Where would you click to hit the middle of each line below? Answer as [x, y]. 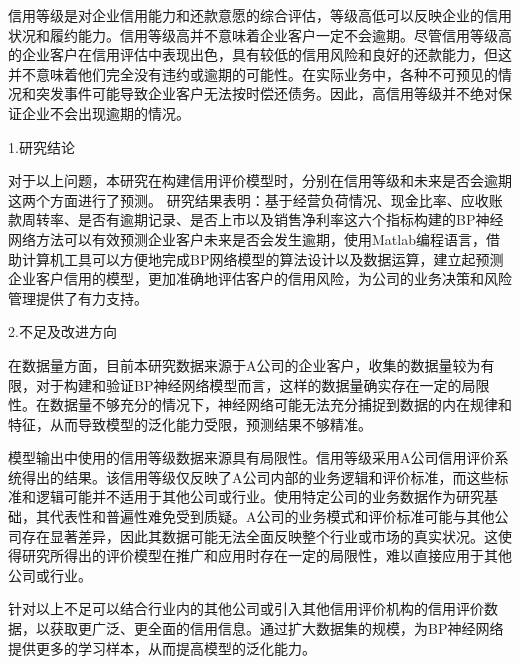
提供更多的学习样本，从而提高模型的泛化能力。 [162, 647]
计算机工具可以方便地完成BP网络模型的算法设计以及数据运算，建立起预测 [262, 258]
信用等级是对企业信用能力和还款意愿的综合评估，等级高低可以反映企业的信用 [260, 15]
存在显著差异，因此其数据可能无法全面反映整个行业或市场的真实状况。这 [259, 535]
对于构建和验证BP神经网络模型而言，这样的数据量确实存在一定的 [248, 384]
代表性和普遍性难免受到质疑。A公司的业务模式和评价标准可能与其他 [272, 516]
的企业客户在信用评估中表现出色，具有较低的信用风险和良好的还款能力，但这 [260, 54]
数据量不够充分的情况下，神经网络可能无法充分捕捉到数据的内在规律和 [280, 404]
